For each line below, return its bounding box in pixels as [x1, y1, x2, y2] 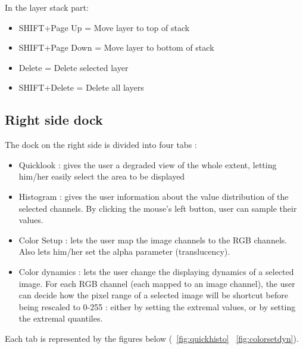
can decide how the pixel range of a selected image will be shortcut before [18, 289, 288, 301]
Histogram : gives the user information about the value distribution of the [18, 190, 289, 202]
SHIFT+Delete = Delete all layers [18, 81, 144, 94]
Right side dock [5, 110, 103, 129]
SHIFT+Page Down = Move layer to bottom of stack [18, 41, 214, 54]
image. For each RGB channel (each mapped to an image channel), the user [18, 277, 295, 289]
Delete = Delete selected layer [18, 61, 129, 73]
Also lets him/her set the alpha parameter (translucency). [18, 245, 230, 258]
